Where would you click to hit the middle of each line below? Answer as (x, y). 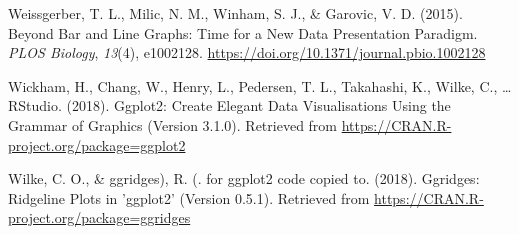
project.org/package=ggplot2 (97, 144)
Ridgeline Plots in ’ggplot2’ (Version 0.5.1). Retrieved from (189, 197)
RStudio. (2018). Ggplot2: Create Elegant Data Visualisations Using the (229, 105)
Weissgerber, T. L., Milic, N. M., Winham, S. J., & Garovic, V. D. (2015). (235, 13)
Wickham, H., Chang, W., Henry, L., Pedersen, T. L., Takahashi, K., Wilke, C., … (260, 85)
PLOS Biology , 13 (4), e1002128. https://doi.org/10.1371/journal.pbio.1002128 (247, 52)
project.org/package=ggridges (99, 217)
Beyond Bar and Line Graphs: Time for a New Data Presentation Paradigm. (243, 32)
